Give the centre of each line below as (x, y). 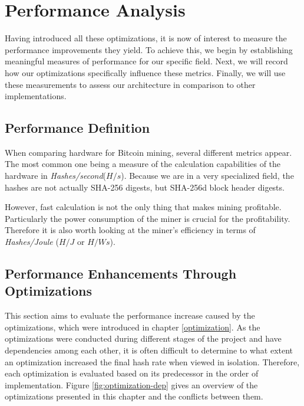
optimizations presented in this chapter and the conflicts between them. (134, 396)
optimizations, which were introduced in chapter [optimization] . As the (133, 327)
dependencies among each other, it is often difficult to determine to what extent (149, 350)
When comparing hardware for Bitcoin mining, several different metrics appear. (148, 152)
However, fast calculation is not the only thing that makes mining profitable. (143, 207)
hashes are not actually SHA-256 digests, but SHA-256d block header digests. (145, 187)
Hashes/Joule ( (32, 242)
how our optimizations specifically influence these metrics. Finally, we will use (145, 72)
